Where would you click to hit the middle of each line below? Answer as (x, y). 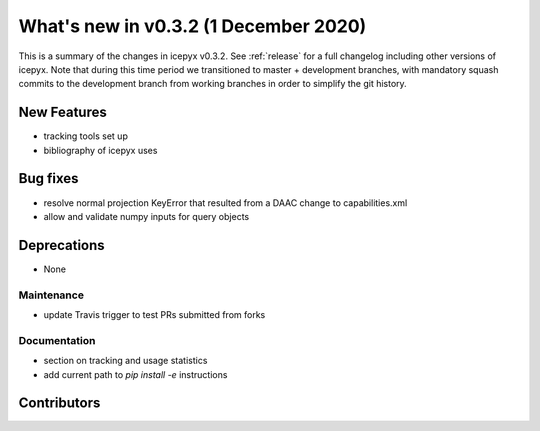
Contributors (59, 403)
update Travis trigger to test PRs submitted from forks (154, 314)
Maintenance (51, 295)
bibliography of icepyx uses (100, 150)
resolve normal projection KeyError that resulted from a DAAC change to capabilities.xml (225, 202)
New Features (62, 112)
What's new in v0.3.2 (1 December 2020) (192, 26)
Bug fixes (48, 178)
